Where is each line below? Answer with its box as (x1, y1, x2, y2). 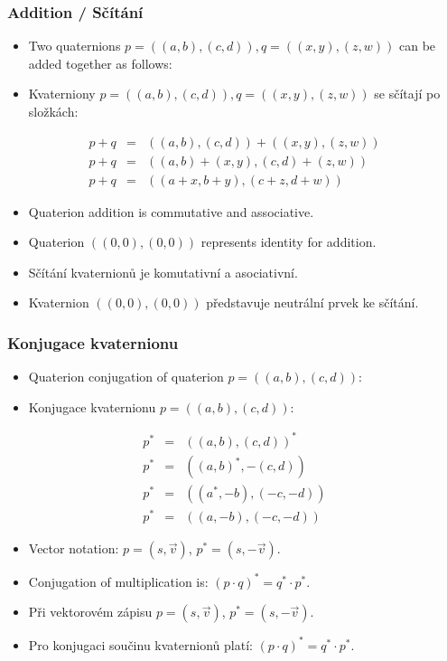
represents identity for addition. (200, 232, 377, 251)
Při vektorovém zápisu (28, 602, 153, 621)
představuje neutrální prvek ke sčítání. (206, 293, 419, 312)
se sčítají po (374, 84, 441, 103)
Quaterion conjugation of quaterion (28, 367, 224, 386)
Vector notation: (28, 539, 119, 558)
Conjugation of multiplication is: (28, 571, 209, 590)
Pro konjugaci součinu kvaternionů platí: (28, 635, 253, 654)
